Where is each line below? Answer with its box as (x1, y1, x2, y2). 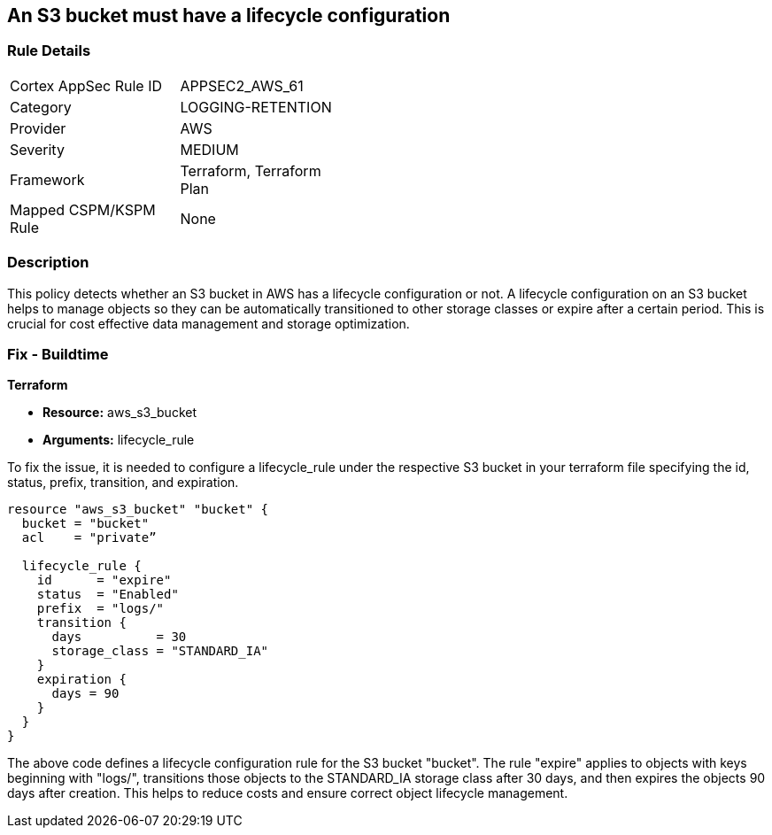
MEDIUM (180, 140, 239, 158)
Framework (10, 170, 85, 189)
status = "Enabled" (36, 587, 179, 602)
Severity (10, 140, 65, 158)
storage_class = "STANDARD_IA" (51, 644, 269, 659)
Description (7, 253, 89, 272)
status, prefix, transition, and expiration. (7, 475, 239, 491)
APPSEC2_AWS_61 (180, 76, 304, 95)
